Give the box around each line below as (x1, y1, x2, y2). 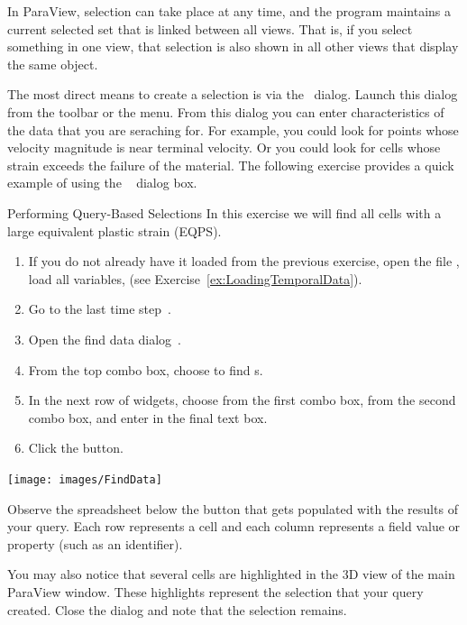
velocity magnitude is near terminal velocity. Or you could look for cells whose (7, 138, 441, 157)
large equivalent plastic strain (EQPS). (7, 221, 222, 240)
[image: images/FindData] (7, 473, 162, 486)
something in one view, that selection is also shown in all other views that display (7, 37, 459, 56)
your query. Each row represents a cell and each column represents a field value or (7, 517, 461, 536)
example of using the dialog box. (7, 173, 197, 192)
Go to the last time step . (28, 299, 171, 318)
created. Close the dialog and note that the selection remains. (7, 600, 347, 619)
